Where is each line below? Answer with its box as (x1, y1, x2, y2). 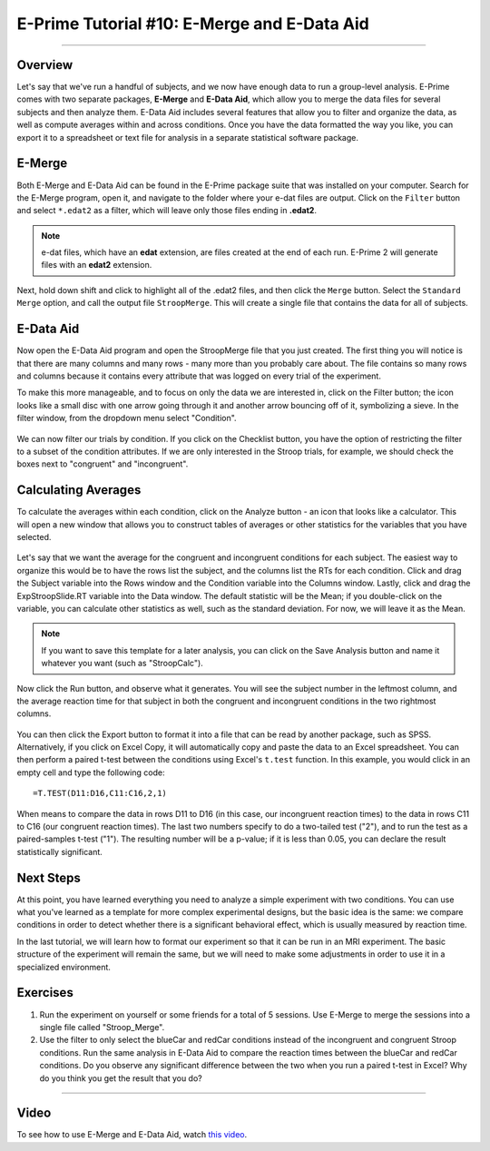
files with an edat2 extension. (41, 260, 152, 271)
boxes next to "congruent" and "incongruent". (16, 458, 189, 469)
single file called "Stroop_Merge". (39, 1021, 165, 1032)
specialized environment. (16, 961, 111, 972)
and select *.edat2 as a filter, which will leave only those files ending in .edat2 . (16, 205, 318, 216)
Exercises (16, 985, 74, 1000)
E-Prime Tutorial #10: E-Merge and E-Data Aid (16, 14, 369, 34)
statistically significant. (16, 846, 103, 857)
